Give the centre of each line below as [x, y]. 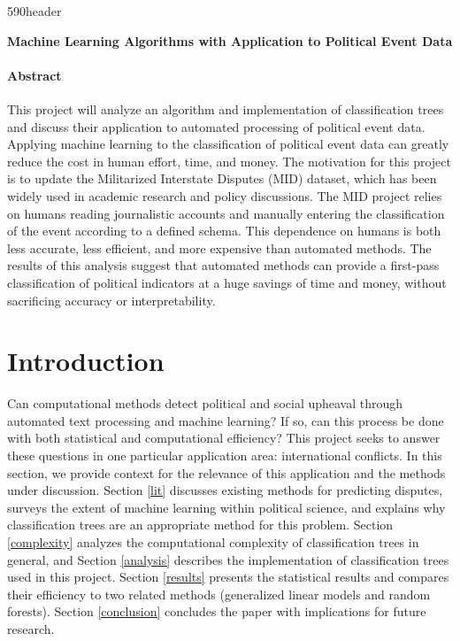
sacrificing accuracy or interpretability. [111, 300]
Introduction [86, 361]
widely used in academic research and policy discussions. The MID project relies [225, 195]
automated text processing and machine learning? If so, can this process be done [226, 420]
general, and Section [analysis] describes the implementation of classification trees [228, 559]
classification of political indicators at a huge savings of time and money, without [227, 282]
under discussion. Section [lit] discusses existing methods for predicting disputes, [225, 490]
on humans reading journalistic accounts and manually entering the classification [226, 213]
